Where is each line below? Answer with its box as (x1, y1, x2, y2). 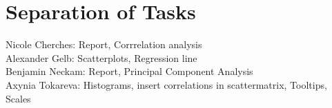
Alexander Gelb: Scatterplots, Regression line (6, 50, 197, 65)
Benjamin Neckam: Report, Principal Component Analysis (6, 64, 253, 78)
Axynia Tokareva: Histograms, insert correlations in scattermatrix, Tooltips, (6, 77, 327, 91)
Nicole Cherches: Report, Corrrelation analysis (6, 37, 202, 52)
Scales (6, 91, 31, 105)
